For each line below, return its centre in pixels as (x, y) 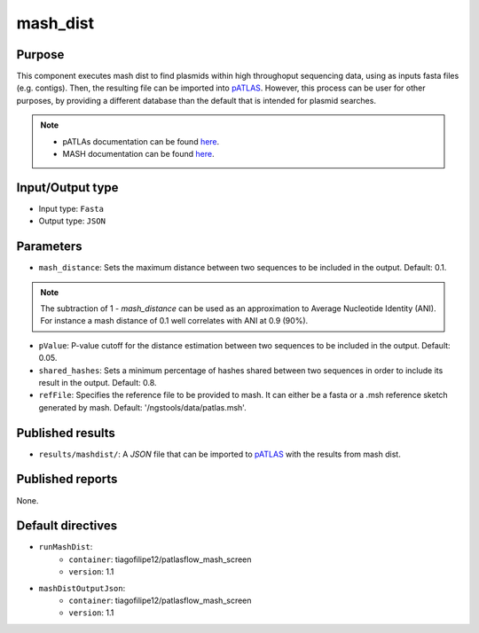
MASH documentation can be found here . (138, 154)
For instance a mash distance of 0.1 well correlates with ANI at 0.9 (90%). (174, 321)
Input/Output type (67, 188)
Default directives (67, 526)
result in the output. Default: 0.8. (98, 382)
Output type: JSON (72, 221)
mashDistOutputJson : (82, 588)
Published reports (67, 479)
